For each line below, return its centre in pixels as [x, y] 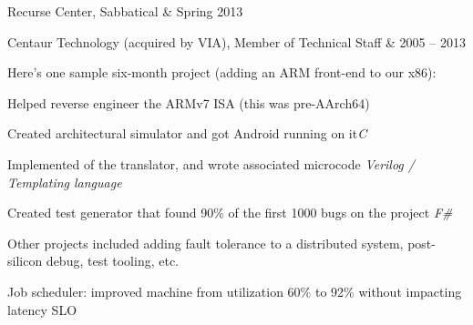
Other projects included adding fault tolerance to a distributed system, [206, 243]
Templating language [65, 182]
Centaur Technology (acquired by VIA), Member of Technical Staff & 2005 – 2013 [236, 41]
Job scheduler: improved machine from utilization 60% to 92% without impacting [235, 291]
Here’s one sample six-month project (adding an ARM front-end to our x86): [222, 72]
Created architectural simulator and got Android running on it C [187, 133]
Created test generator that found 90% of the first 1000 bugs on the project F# [230, 213]
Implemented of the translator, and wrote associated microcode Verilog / [211, 163]
